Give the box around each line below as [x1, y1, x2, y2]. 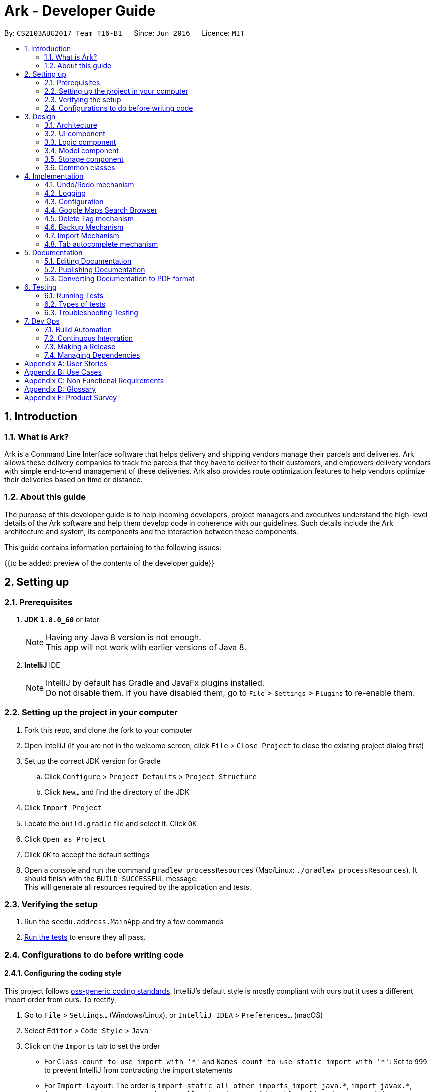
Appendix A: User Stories [24, 359, 107, 368]
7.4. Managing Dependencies [44, 350, 140, 359]
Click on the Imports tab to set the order [24, 1042, 160, 1051]
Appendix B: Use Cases [24, 367, 102, 376]
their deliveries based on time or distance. [4, 475, 143, 484]
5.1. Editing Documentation [44, 256, 132, 265]
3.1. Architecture [44, 120, 97, 129]
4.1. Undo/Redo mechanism [44, 180, 134, 189]
